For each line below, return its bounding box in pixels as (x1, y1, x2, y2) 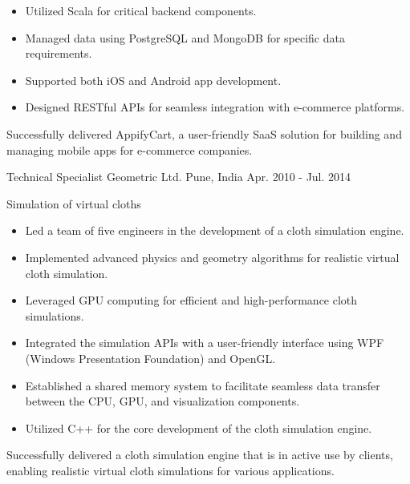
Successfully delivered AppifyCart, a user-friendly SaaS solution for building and (6, 125, 402, 142)
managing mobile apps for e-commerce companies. (6, 141, 253, 158)
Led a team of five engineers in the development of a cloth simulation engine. (25, 222, 404, 239)
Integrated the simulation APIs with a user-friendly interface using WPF (25, 334, 384, 351)
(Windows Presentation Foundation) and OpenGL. (25, 349, 276, 366)
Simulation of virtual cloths (6, 195, 141, 212)
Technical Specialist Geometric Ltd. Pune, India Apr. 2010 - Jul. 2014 (6, 168, 351, 185)
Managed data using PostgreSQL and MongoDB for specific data (25, 29, 345, 46)
